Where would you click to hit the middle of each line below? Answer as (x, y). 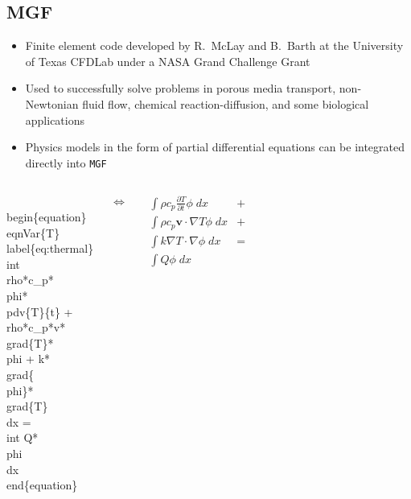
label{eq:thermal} (50, 248)
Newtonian (52, 103)
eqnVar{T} (33, 232)
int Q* (23, 437)
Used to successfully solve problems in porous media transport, (181, 88)
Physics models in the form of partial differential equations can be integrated (215, 147)
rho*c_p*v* (36, 327)
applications (55, 120)
